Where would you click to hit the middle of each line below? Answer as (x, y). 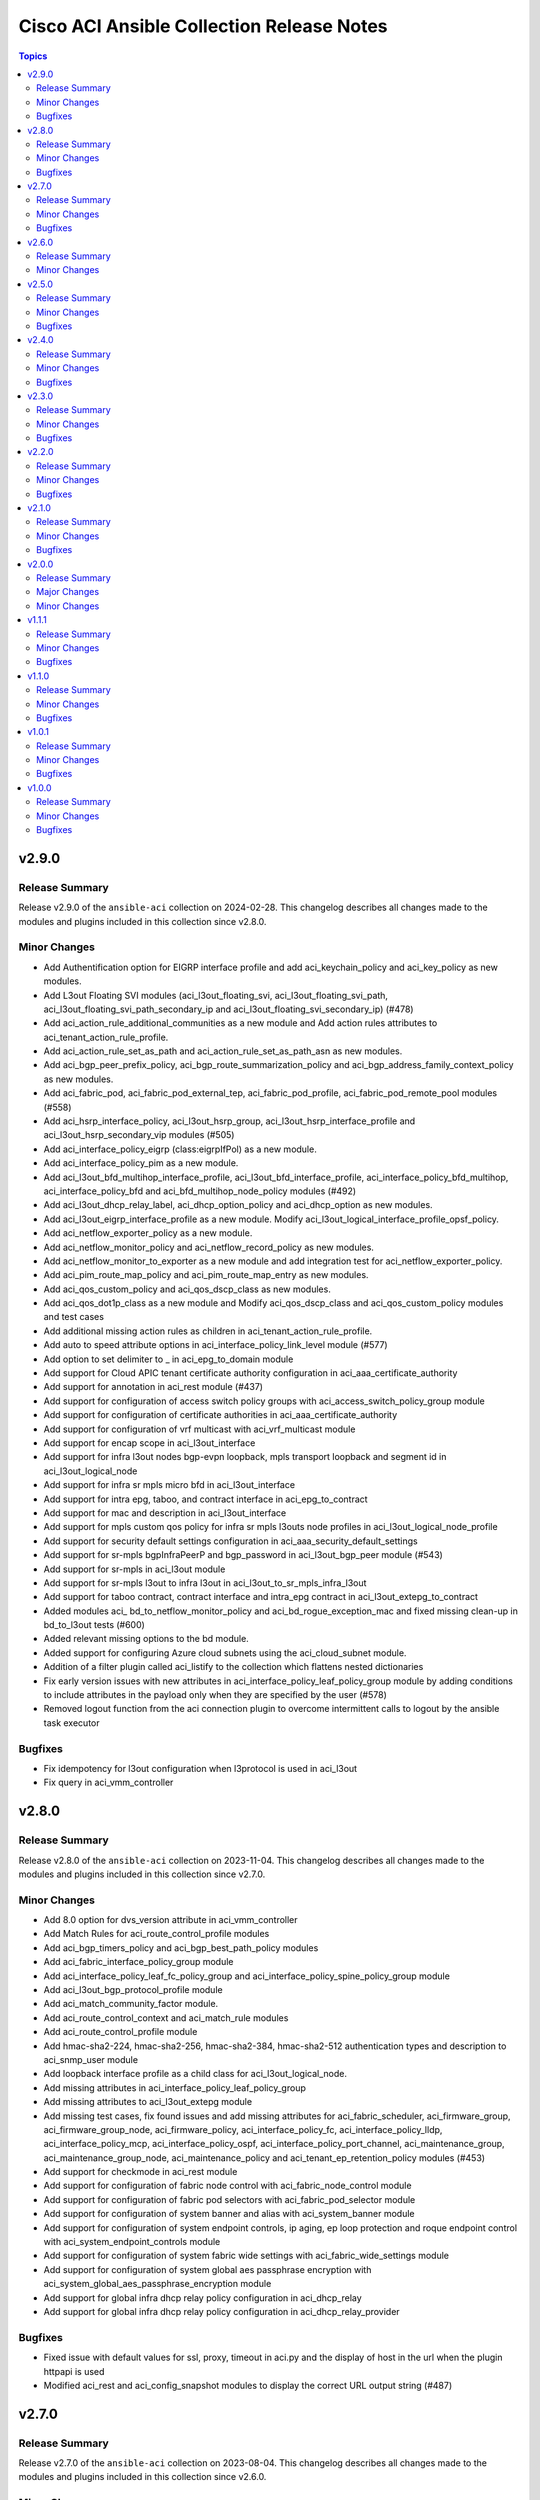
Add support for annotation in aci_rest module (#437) (153, 1387)
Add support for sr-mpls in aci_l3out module (134, 1569)
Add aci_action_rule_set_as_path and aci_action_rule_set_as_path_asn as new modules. (223, 1051)
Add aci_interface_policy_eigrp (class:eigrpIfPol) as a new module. (180, 1149)
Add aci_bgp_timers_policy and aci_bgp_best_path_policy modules (181, 1947)
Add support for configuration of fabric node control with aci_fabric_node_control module (227, 2186)
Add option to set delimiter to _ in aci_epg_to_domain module (168, 1359)
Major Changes (68, 592)
